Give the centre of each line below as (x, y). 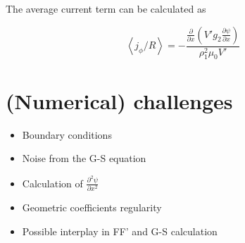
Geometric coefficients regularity (92, 207)
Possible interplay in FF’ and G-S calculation (120, 231)
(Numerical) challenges (119, 100)
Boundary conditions (67, 134)
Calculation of (52, 183)
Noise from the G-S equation (84, 158)
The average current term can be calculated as (106, 8)
